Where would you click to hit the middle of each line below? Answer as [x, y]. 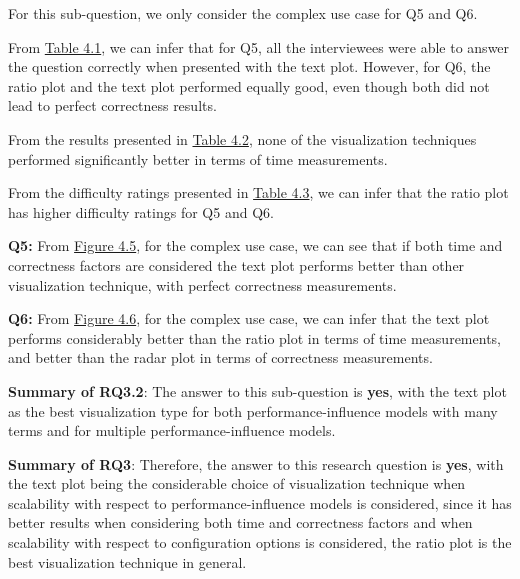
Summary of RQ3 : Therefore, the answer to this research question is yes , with [256, 463]
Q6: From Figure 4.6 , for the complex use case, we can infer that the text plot [249, 318]
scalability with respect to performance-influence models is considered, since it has [260, 502]
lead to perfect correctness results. [112, 105]
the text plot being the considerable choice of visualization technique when [237, 483]
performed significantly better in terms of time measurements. [198, 158]
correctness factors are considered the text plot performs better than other [236, 264]
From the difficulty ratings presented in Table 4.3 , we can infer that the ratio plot [258, 192]
